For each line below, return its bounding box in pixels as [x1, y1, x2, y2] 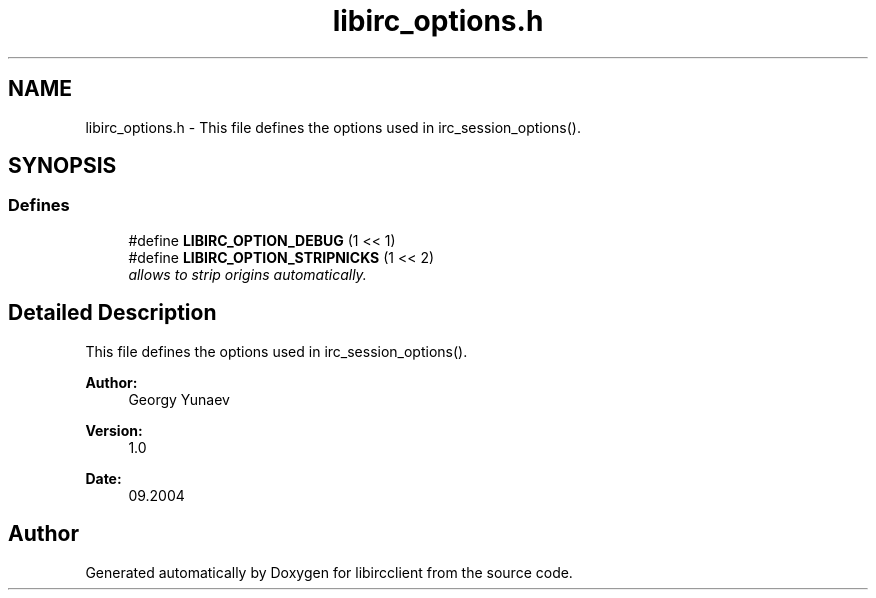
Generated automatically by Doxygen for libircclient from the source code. [85, 563, 573, 581]
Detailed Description [8, 300, 217, 326]
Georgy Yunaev [128, 390, 230, 408]
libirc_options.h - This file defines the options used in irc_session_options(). [85, 118, 581, 136]
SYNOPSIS [8, 153, 117, 179]
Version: [85, 421, 143, 439]
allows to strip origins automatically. [128, 265, 367, 283]
